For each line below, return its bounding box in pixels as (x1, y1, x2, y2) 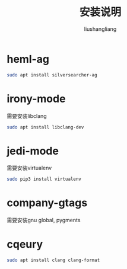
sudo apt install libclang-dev (7, 124, 84, 130)
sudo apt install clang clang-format (7, 257, 100, 264)
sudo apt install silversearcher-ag (7, 72, 97, 78)
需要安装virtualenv (7, 164, 52, 172)
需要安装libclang (7, 112, 47, 119)
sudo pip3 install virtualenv (7, 176, 82, 182)
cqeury (7, 238, 43, 251)
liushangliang (84, 25, 117, 33)
